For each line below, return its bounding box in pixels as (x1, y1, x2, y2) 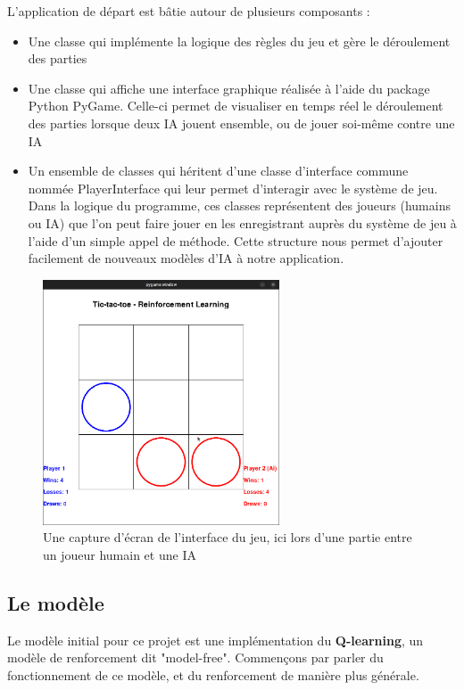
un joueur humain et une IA (43, 545, 196, 563)
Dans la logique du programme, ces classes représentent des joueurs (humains (28, 196, 451, 215)
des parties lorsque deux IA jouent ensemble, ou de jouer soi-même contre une (28, 113, 455, 132)
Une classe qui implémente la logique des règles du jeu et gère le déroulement (28, 31, 451, 50)
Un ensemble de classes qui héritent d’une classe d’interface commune (28, 161, 409, 180)
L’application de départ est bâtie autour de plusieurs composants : (7, 2, 370, 20)
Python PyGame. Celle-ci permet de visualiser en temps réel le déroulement (28, 96, 443, 115)
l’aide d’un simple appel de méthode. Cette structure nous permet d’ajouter (28, 231, 443, 250)
